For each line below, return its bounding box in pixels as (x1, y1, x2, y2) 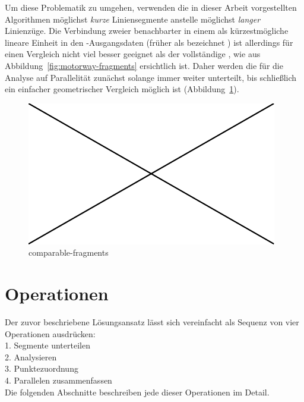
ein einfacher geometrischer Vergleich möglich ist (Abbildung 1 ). (5, 83, 239, 95)
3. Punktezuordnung (5, 362, 78, 375)
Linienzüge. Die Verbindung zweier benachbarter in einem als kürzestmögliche (5, 24, 289, 37)
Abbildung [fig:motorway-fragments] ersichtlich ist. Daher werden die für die (5, 59, 283, 71)
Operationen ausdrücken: (5, 327, 96, 340)
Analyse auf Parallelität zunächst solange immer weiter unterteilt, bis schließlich (5, 71, 297, 83)
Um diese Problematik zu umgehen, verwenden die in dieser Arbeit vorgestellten (5, 1, 297, 13)
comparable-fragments (28, 246, 109, 259)
